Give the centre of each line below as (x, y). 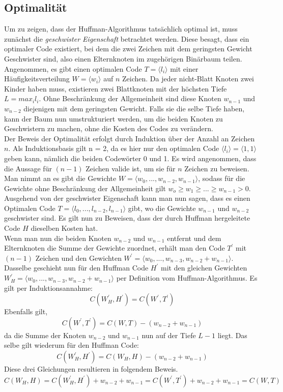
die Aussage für (28, 168)
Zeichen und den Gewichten (78, 258)
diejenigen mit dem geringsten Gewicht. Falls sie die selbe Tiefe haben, (134, 108)
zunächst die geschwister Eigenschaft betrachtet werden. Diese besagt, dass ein (127, 38)
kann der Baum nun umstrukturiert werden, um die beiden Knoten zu (114, 118)
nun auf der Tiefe (169, 335)
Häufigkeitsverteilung (37, 79)
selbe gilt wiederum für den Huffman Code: (72, 345)
